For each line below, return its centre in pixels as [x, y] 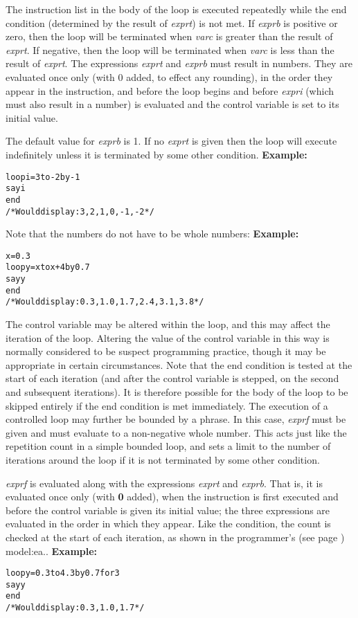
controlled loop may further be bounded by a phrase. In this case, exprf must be [176, 419]
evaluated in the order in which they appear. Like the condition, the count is [168, 524]
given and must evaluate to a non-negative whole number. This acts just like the [176, 432]
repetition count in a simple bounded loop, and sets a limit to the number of [168, 446]
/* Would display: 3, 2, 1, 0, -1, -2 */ [80, 211]
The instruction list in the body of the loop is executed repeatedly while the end [176, 9]
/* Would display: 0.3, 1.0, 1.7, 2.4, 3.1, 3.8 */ [105, 302]
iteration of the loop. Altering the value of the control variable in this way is [168, 337]
